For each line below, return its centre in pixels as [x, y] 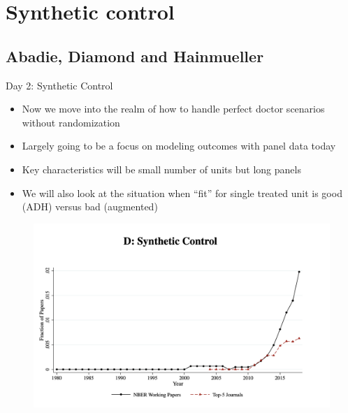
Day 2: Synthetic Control [59, 85]
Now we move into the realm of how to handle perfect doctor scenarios [173, 109]
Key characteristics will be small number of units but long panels [161, 169]
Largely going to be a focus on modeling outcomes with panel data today [179, 146]
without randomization [71, 122]
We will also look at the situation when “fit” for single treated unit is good [182, 193]
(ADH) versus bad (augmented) [90, 206]
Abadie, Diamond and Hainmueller [135, 56]
